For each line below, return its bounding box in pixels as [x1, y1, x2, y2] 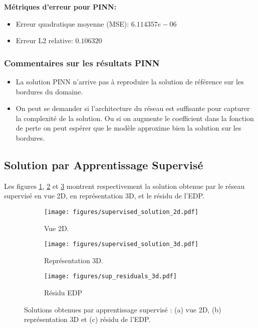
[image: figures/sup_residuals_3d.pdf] [44, 273, 177, 280]
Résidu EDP [44, 287, 82, 298]
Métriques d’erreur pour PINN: [4, 2, 117, 12]
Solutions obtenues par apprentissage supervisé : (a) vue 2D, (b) [24, 304, 221, 314]
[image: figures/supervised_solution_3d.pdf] [44, 241, 198, 248]
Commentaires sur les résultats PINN [4, 56, 160, 69]
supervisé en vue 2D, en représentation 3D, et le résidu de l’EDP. [4, 190, 204, 201]
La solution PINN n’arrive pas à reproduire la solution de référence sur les [16, 76, 244, 86]
